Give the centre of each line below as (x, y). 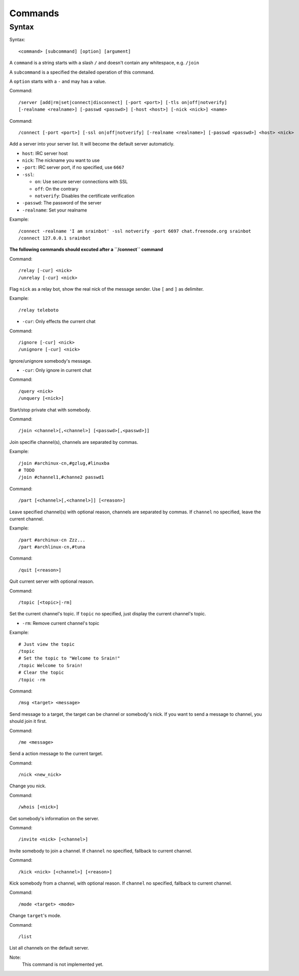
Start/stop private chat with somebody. (50, 410)
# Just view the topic (47, 644)
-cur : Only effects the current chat (59, 322)
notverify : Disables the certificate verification (85, 196)
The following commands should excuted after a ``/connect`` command (86, 250)
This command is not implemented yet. (63, 964)
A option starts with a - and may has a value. (58, 81)
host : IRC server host (45, 153)
